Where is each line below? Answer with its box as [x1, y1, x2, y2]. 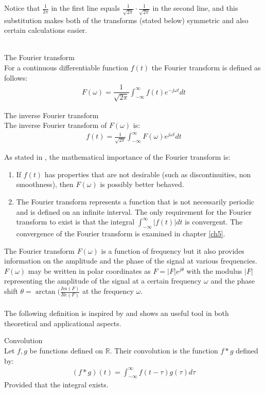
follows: [4, 72, 28, 83]
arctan [35, 288, 56, 296]
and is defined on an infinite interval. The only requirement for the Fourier [16, 206, 252, 217]
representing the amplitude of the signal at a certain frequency [4, 275, 202, 286]
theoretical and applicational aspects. [4, 317, 121, 328]
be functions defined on [29, 345, 103, 355]
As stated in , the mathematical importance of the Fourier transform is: [4, 152, 231, 162]
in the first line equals [51, 3, 120, 13]
